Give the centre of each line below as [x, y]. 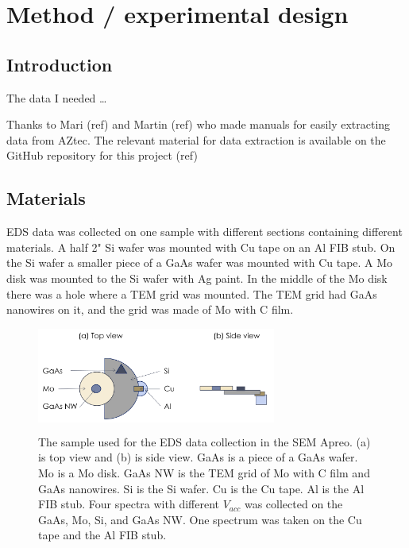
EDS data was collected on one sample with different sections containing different [204, 232]
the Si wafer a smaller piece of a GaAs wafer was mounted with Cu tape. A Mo [200, 262]
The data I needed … [57, 97]
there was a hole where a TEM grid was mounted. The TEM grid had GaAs [192, 293]
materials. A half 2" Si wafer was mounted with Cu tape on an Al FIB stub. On [201, 247]
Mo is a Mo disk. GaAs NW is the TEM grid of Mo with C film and [204, 472]
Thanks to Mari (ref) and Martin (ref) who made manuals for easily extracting [199, 124]
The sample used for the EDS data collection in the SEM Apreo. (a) [204, 441]
